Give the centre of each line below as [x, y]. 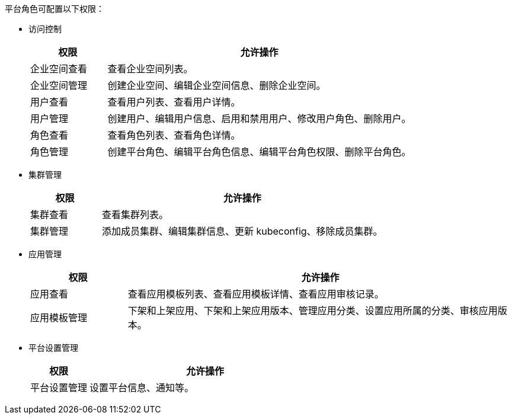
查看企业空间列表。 [150, 69]
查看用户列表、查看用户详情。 [174, 102]
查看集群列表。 [135, 215]
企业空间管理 [59, 85]
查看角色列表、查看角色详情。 [174, 135]
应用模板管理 [59, 318]
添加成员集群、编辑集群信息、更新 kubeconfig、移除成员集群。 [242, 231]
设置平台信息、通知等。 [142, 388]
